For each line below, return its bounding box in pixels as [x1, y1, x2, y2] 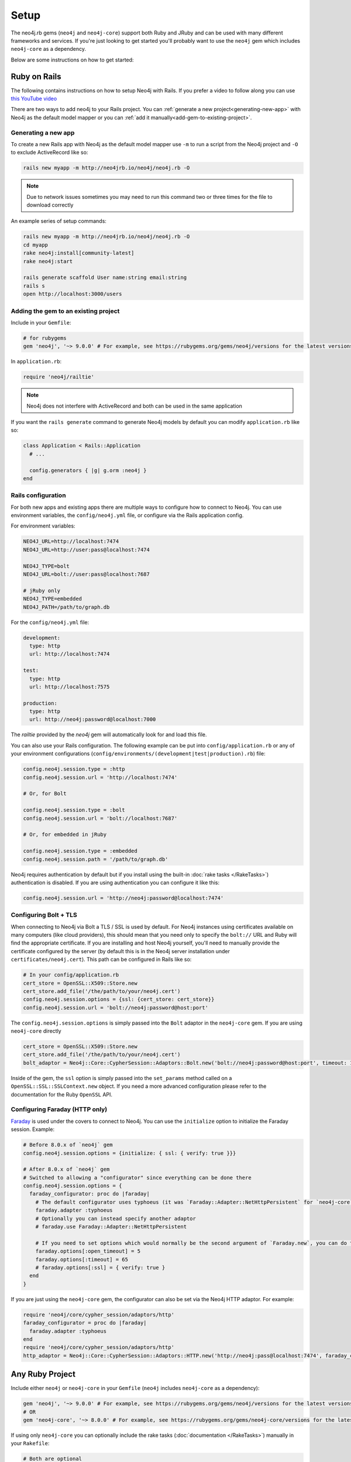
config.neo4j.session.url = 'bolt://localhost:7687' [23, 815, 178, 822]
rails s [23, 282, 45, 289]
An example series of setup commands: [11, 218, 106, 225]
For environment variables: [11, 522, 75, 529]
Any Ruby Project [11, 1369, 76, 1380]
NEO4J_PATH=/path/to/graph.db [23, 604, 110, 611]
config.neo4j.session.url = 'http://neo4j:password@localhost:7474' [23, 895, 224, 901]
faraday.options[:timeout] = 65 [35, 1256, 129, 1263]
